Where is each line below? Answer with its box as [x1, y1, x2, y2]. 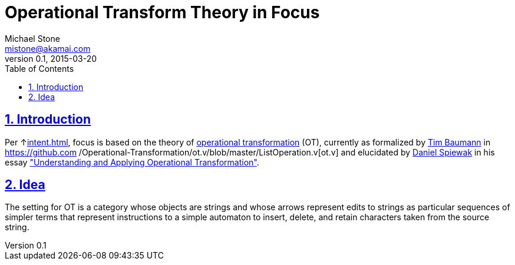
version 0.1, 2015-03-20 [5, 53, 97, 64]
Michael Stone [5, 33, 60, 44]
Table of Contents [5, 63, 74, 74]
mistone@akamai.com [5, 43, 91, 54]
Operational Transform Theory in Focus [5, 2, 320, 22]
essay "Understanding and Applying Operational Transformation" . [5, 157, 259, 167]
